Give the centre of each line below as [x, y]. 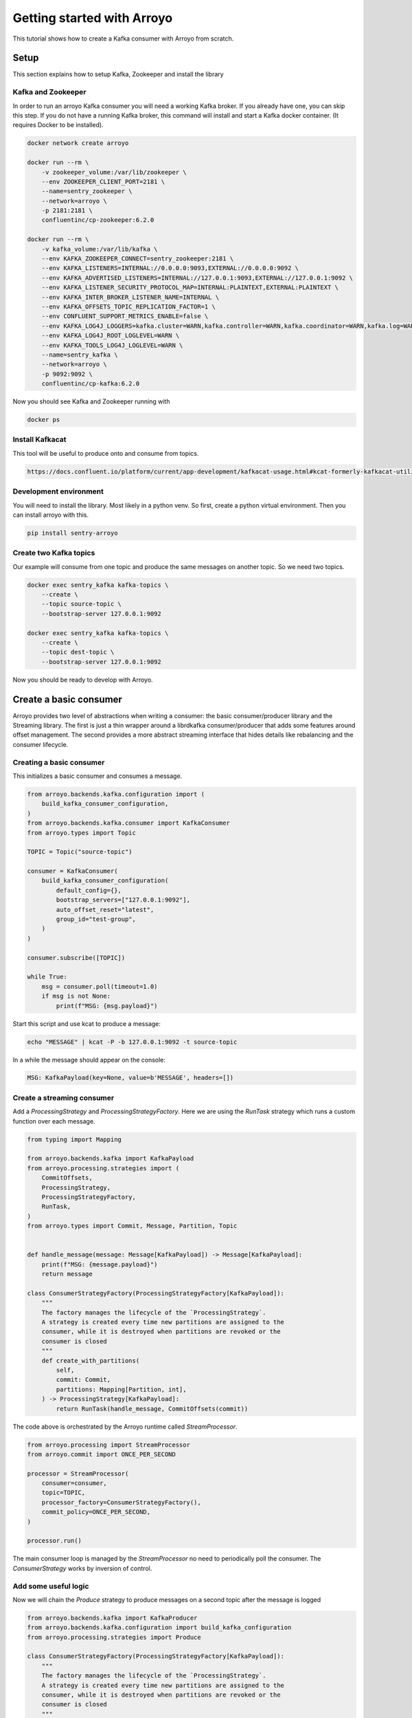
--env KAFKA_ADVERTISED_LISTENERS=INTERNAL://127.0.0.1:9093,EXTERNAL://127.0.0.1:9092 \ [197, 278]
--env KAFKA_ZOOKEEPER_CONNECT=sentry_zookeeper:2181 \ [138, 259]
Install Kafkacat [39, 440]
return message [67, 1274]
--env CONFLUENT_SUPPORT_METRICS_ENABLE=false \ [125, 316]
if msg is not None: [76, 996]
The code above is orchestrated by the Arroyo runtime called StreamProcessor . [125, 1427]
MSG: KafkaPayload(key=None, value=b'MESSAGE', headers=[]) [130, 1078]
